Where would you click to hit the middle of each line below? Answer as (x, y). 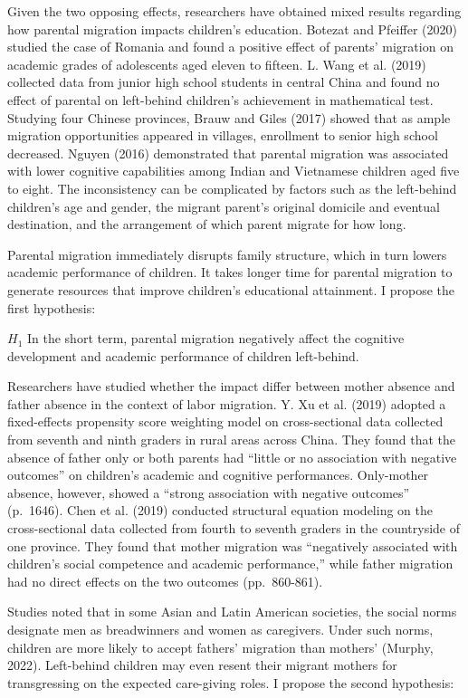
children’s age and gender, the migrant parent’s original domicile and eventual (224, 206)
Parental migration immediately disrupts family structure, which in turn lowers (227, 254)
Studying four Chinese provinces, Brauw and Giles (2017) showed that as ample (229, 117)
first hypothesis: (52, 307)
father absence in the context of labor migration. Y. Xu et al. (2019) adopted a (227, 403)
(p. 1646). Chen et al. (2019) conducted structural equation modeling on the (220, 510)
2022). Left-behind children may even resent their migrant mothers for (202, 665)
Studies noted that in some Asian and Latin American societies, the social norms (232, 612)
